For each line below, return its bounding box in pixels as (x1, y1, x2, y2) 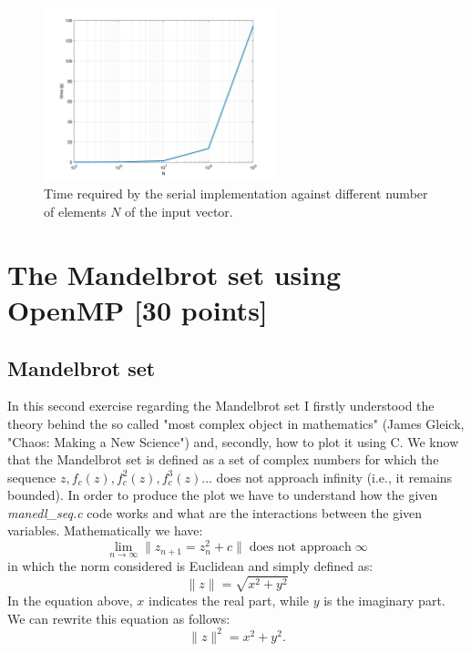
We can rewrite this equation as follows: (7, 608, 230, 627)
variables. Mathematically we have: (7, 521, 203, 540)
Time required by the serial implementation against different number (44, 184, 428, 203)
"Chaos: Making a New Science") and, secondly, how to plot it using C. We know (7, 432, 459, 451)
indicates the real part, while (148, 591, 309, 610)
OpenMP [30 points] (7, 290, 268, 328)
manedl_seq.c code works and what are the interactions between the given (7, 503, 423, 522)
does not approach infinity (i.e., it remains (216, 467, 453, 486)
